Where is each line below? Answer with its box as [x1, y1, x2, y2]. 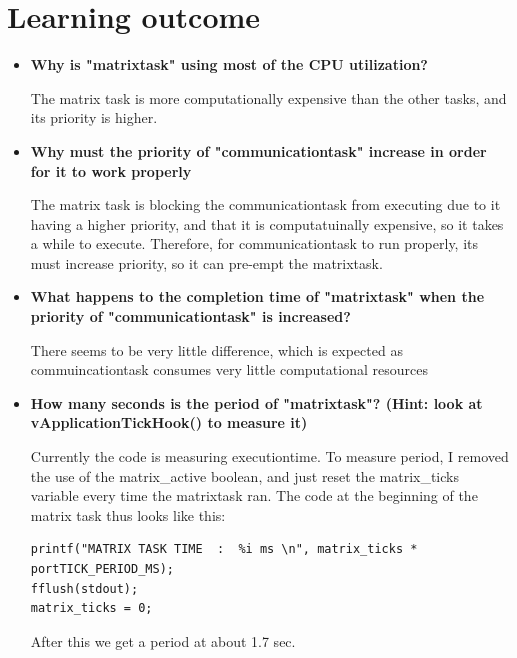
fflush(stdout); [30, 581, 139, 596]
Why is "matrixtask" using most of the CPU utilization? [30, 54, 428, 75]
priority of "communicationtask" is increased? [30, 306, 351, 327]
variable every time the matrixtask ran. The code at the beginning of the [30, 485, 478, 506]
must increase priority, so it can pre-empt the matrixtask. [30, 252, 383, 273]
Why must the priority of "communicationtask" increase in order [30, 140, 487, 161]
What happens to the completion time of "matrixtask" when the [30, 286, 485, 307]
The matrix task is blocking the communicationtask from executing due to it [30, 194, 501, 215]
